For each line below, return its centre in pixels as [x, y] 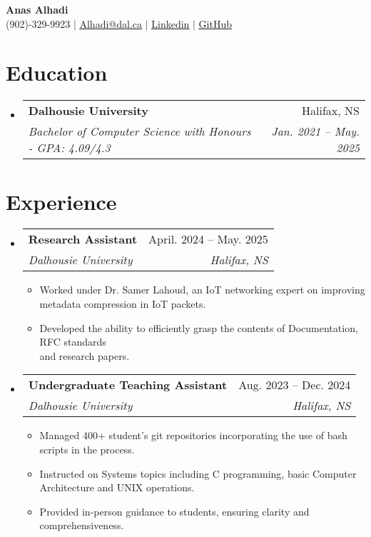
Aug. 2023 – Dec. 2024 [295, 385]
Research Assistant [83, 239]
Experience [61, 201]
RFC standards [73, 342]
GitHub [215, 23]
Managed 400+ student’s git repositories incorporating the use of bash [193, 435]
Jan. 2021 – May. [315, 131]
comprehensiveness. [82, 525]
